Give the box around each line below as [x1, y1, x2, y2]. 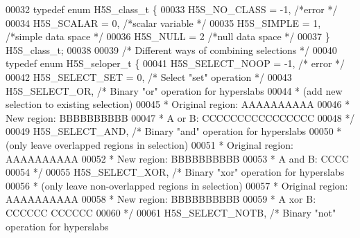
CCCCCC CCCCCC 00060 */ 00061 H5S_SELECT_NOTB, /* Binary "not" [6, 205, 336, 219]
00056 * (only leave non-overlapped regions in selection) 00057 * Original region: [6, 178, 348, 192]
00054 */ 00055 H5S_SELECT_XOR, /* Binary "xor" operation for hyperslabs [6, 165, 345, 179]
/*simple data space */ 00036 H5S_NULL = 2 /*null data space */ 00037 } [6, 29, 330, 44]
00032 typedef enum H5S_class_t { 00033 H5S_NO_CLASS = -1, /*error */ [6, 2, 338, 16]
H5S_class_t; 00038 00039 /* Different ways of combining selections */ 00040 [6, 42, 337, 57]
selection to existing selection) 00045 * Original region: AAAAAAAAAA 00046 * [6, 97, 350, 111]
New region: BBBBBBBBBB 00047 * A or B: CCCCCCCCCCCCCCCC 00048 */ [6, 110, 355, 125]
